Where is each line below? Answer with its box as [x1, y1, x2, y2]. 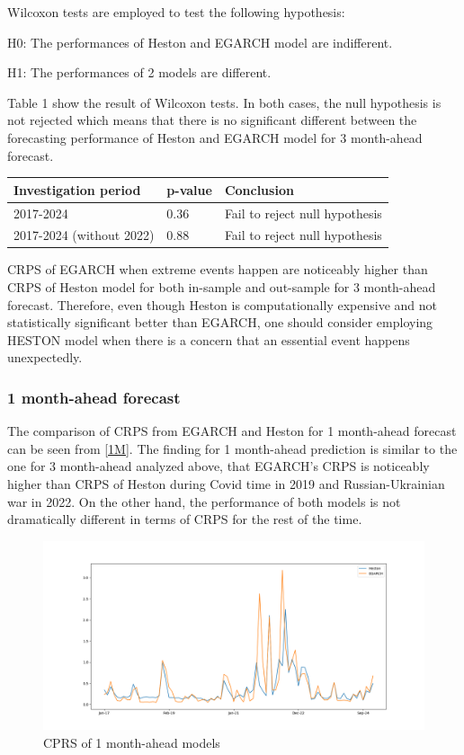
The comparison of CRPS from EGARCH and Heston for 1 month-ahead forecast [7, 422, 457, 440]
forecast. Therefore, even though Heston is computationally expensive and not [7, 295, 437, 314]
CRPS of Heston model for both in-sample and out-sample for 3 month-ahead [7, 278, 436, 297]
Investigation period [13, 180, 141, 199]
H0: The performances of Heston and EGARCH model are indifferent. [7, 32, 393, 51]
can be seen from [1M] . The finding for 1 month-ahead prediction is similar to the [7, 439, 458, 457]
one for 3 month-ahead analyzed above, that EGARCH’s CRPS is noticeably [7, 457, 430, 475]
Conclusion [224, 180, 294, 199]
